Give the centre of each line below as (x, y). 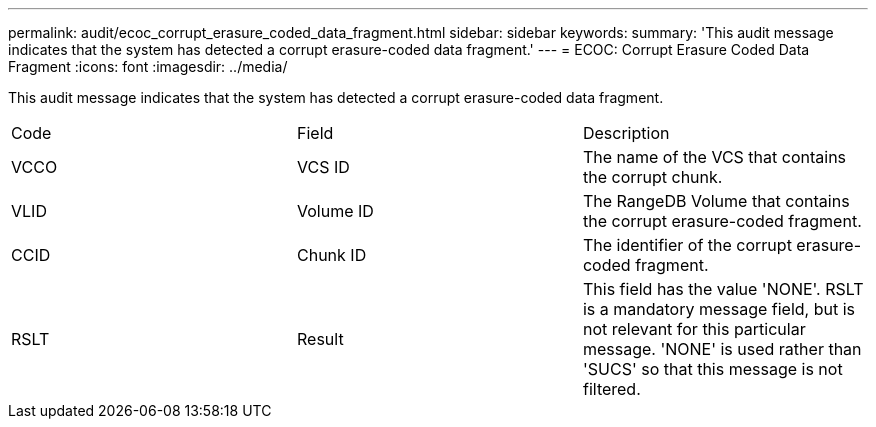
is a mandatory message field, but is (719, 309)
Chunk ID (331, 255)
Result (320, 339)
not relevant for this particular (694, 329)
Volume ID (335, 211)
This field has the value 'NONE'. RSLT (723, 289)
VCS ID (323, 167)
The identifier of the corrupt (687, 245)
